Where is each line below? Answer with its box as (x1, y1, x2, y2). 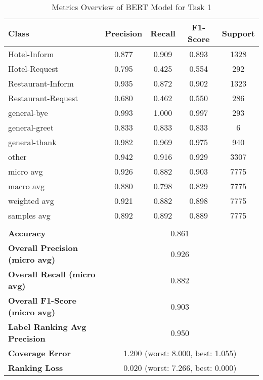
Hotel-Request (8, 63, 58, 74)
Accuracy (8, 227, 46, 239)
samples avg (8, 209, 51, 221)
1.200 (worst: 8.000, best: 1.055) (123, 347, 237, 359)
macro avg (8, 180, 45, 192)
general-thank (8, 136, 57, 148)
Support (222, 27, 255, 39)
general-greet (8, 121, 54, 133)
